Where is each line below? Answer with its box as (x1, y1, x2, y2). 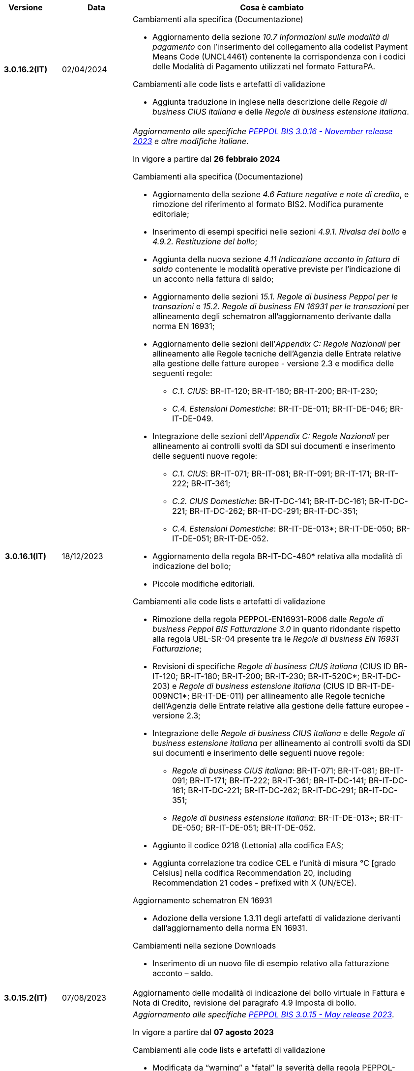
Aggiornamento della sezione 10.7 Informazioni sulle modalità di (152, 32, 389, 42)
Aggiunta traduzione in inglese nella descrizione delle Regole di (152, 97, 387, 107)
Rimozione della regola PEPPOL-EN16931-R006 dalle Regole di (152, 614, 384, 624)
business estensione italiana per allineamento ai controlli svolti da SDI (152, 738, 411, 748)
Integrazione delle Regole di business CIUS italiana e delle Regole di (152, 728, 405, 738)
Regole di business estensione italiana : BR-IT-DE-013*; (172, 813, 377, 823)
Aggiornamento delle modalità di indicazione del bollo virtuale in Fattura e (132, 988, 405, 998)
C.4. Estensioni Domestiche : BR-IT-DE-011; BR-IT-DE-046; (172, 404, 388, 414)
